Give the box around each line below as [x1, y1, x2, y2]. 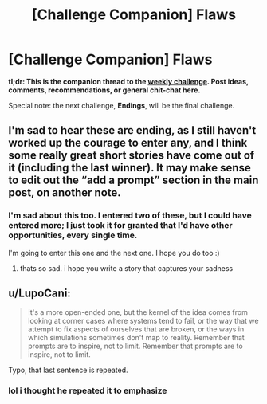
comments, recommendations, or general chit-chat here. [8, 85, 201, 95]
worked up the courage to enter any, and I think [8, 136, 248, 150]
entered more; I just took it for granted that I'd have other [8, 220, 233, 231]
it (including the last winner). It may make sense [8, 161, 251, 175]
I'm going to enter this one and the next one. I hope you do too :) [8, 248, 221, 257]
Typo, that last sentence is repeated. [8, 365, 129, 375]
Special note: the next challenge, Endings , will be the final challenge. [8, 100, 235, 110]
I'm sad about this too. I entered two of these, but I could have [8, 210, 253, 221]
